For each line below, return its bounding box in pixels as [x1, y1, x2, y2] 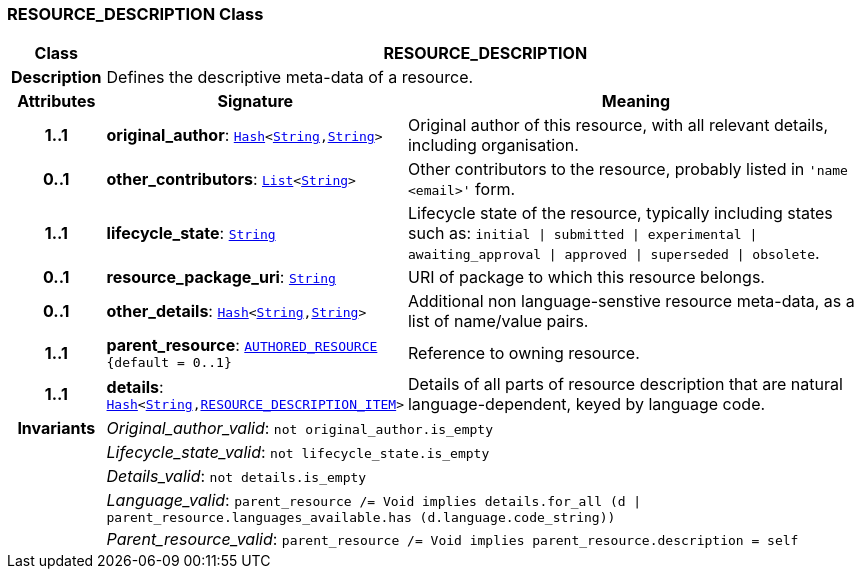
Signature [217, 91, 294, 112]
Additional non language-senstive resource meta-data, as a [407, 291, 855, 312]
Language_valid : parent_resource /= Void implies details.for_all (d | [106, 490, 642, 511]
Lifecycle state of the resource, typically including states [407, 203, 833, 224]
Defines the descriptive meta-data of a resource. [106, 67, 474, 88]
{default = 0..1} [106, 355, 232, 371]
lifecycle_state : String [106, 223, 276, 244]
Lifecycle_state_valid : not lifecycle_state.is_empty [106, 442, 490, 463]
